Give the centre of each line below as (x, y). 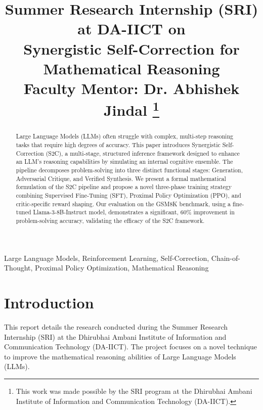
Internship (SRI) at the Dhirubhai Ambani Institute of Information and (115, 336)
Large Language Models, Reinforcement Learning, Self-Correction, (107, 258)
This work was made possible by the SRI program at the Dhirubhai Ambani (134, 391)
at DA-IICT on (131, 29)
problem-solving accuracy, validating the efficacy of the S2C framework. (110, 220)
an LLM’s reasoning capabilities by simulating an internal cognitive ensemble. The (124, 162)
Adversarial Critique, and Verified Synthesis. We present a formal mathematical (121, 178)
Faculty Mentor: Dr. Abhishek (131, 88)
